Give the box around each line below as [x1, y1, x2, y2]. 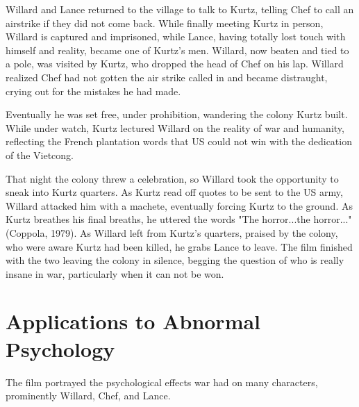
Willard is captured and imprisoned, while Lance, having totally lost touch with [6, 29, 346, 44]
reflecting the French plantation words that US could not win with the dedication [6, 134, 352, 149]
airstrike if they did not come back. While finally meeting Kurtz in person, [6, 15, 324, 30]
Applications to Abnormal [6, 307, 261, 335]
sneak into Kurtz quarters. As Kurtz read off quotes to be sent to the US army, [6, 185, 343, 199]
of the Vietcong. [6, 147, 74, 162]
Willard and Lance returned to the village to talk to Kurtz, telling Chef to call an [6, 2, 354, 16]
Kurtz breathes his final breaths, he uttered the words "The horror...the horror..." [6, 212, 352, 226]
